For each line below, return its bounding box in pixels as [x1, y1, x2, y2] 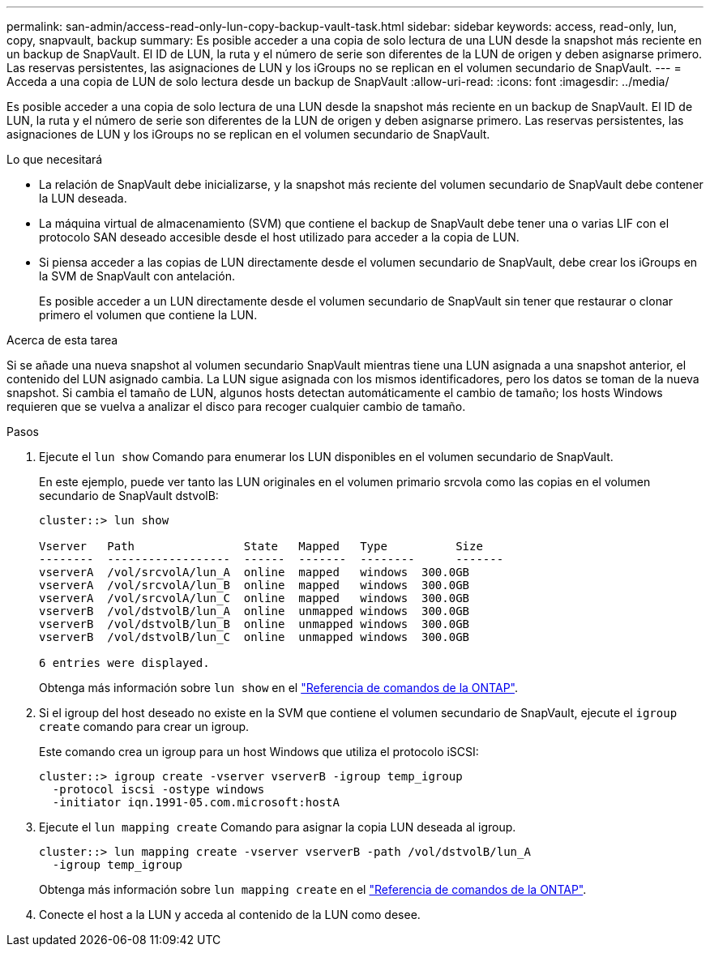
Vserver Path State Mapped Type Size [39, 540, 483, 553]
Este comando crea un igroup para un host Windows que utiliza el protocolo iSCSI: [39, 745, 479, 759]
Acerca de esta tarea [6, 333, 118, 347]
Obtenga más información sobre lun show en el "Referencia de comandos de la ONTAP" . [39, 681, 518, 694]
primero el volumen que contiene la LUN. [39, 308, 258, 322]
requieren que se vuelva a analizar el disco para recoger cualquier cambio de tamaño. [6, 400, 466, 413]
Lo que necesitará [6, 152, 103, 166]
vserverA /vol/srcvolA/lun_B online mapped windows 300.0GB [39, 579, 470, 592]
